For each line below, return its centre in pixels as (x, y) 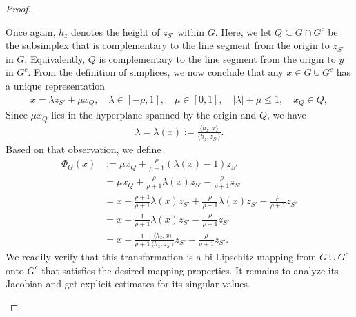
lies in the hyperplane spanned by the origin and (154, 115)
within (191, 31)
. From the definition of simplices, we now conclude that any (156, 72)
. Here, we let (243, 31)
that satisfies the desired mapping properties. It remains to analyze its (190, 270)
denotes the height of (116, 31)
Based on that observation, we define (83, 149)
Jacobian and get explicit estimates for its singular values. (128, 284)
